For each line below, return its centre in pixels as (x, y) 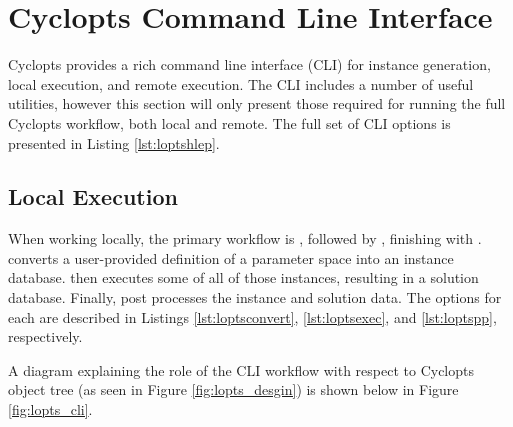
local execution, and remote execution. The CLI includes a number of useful (241, 83)
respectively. (45, 336)
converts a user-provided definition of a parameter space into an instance (231, 257)
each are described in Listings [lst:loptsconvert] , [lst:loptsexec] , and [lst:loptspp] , (252, 316)
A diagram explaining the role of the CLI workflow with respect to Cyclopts (241, 369)
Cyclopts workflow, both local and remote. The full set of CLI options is (229, 122)
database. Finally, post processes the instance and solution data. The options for (255, 297)
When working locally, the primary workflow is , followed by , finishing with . (245, 238)
